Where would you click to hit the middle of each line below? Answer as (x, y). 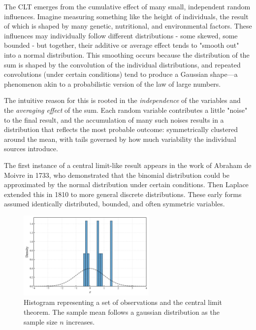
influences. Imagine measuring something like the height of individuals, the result (126, 16)
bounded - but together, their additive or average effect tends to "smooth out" (122, 45)
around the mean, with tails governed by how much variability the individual (120, 139)
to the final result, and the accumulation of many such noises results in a (114, 119)
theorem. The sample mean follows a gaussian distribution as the (122, 312)
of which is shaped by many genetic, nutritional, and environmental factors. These (128, 26)
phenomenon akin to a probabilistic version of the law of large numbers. (112, 83)
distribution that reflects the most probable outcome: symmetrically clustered (121, 129)
